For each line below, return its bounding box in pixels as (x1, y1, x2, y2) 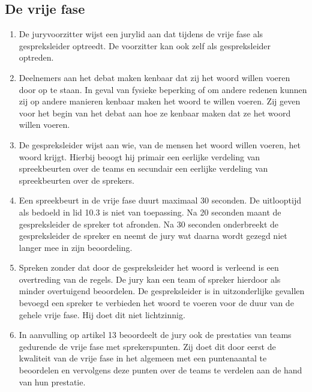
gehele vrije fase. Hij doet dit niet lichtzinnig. (19, 308, 185, 321)
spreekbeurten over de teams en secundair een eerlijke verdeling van (19, 162, 268, 175)
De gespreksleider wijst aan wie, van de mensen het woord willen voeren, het (19, 138, 301, 151)
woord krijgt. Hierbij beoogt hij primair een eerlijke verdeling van (19, 150, 260, 163)
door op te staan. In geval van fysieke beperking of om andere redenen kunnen (19, 83, 307, 95)
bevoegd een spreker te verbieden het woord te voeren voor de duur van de (19, 297, 294, 309)
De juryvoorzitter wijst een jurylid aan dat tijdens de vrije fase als (19, 28, 263, 40)
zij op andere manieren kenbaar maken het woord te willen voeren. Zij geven (19, 95, 301, 107)
